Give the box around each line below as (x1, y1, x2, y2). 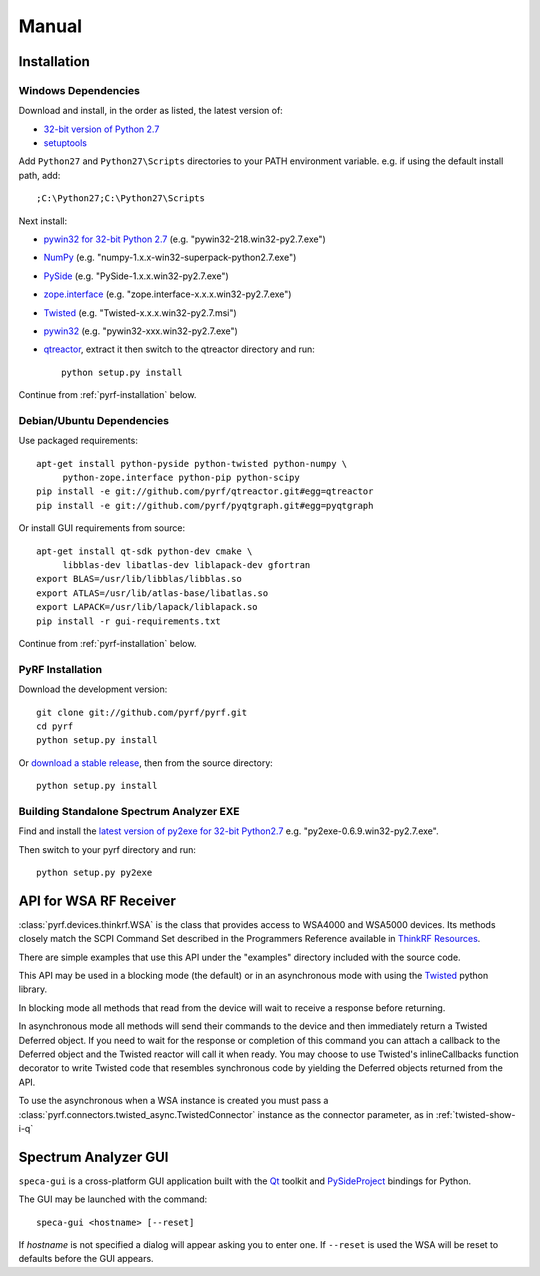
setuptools (43, 137, 87, 149)
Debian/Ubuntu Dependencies (18, 413, 170, 427)
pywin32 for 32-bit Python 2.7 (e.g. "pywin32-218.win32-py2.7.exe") (43, 233, 327, 245)
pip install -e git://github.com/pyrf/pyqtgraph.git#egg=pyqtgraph (36, 500, 374, 511)
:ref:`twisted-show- (435, 1108, 516, 1120)
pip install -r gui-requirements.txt (36, 615, 222, 627)
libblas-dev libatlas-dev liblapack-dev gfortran (62, 560, 311, 571)
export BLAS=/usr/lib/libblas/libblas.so (36, 573, 242, 585)
